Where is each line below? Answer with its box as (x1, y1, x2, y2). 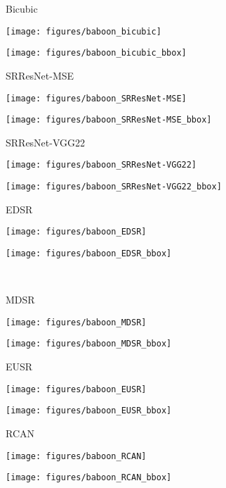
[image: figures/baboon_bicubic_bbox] (6, 48, 187, 58)
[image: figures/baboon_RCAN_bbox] (6, 473, 172, 483)
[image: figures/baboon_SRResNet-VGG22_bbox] (6, 182, 222, 192)
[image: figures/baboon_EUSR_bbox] (6, 406, 172, 416)
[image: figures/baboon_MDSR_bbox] (6, 339, 172, 349)
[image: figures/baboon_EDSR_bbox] (6, 248, 172, 258)
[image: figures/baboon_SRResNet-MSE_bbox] (6, 115, 212, 125)
